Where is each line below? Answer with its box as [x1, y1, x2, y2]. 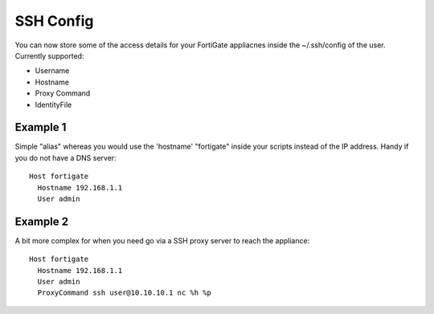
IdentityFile [35, 100, 72, 109]
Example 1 [14, 120, 67, 134]
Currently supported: [14, 51, 84, 60]
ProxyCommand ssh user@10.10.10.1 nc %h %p [37, 288, 212, 297]
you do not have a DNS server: [14, 153, 117, 162]
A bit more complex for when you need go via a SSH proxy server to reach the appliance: [14, 235, 310, 245]
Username [35, 66, 70, 75]
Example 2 [14, 214, 68, 228]
